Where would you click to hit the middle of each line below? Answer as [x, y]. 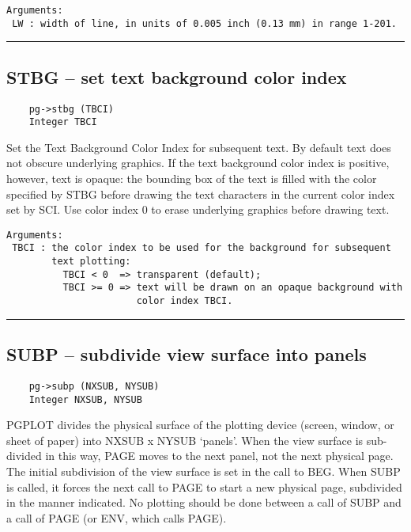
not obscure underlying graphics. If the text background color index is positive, [198, 163]
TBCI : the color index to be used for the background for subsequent [202, 248]
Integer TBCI [63, 122]
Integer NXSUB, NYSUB [85, 399]
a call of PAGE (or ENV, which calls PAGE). [117, 517]
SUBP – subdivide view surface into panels [187, 354]
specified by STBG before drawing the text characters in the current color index [201, 194]
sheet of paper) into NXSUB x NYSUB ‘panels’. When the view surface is [185, 440]
